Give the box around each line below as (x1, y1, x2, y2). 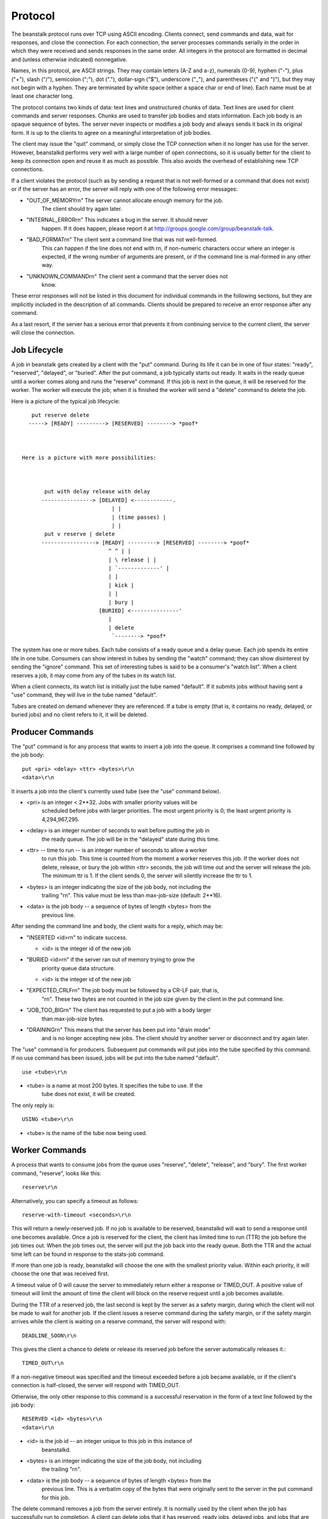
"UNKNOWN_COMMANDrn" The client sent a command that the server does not (26, 272, 228, 279)
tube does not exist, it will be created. (41, 1091, 136, 1098)
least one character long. (11, 92, 74, 100)
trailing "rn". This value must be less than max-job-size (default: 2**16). (41, 891, 222, 899)
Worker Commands (11, 1145, 87, 1156)
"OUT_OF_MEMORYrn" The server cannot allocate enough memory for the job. (26, 196, 224, 204)
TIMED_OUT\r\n (22, 1360, 64, 1366)
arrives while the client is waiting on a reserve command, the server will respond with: (11, 1318, 227, 1325)
